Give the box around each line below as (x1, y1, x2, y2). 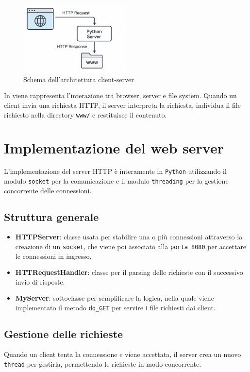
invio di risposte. (15, 276, 65, 287)
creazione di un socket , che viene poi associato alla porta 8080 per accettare (15, 241, 247, 252)
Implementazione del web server (4, 138, 224, 158)
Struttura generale (4, 209, 99, 224)
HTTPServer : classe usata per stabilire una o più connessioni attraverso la (15, 232, 243, 242)
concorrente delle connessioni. (4, 185, 92, 195)
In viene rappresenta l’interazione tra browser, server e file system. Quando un (4, 90, 237, 101)
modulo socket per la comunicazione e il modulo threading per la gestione (4, 176, 229, 186)
